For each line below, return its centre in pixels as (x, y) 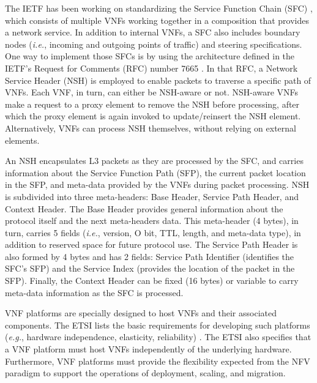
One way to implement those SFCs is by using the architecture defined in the (150, 56)
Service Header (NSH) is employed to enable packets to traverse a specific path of (158, 80)
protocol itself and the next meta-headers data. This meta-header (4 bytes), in (152, 221)
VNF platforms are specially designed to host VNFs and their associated (141, 313)
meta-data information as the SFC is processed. (94, 292)
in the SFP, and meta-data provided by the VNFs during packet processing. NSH (157, 184)
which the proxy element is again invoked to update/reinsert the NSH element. (153, 116)
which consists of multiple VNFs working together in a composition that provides (157, 20)
